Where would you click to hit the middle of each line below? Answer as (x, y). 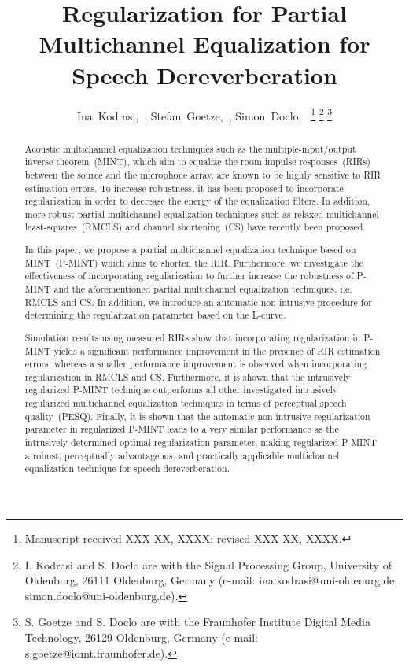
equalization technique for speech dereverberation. (127, 468)
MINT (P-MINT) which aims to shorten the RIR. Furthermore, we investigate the (194, 262)
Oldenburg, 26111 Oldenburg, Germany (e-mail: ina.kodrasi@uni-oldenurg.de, (211, 580)
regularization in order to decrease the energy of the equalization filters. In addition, (197, 201)
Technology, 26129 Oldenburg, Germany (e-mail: (141, 638)
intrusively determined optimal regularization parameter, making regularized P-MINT (201, 442)
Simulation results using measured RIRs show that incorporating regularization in (193, 337)
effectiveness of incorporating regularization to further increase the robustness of (189, 276)
